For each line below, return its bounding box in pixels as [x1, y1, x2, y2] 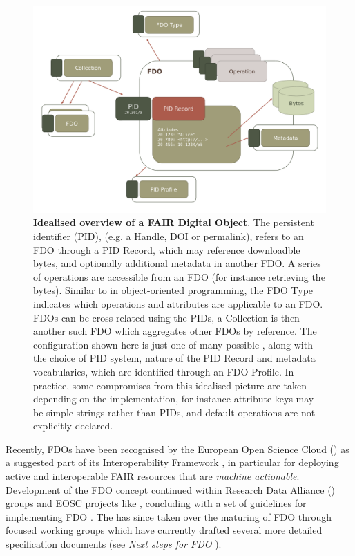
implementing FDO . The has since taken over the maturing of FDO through [6, 509, 332, 523]
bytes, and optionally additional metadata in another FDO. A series [33, 256, 321, 270]
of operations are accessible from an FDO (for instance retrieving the [33, 269, 325, 284]
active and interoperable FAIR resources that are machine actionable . [6, 469, 300, 483]
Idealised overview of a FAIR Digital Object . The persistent [33, 215, 314, 230]
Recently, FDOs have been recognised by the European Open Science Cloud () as [6, 441, 349, 456]
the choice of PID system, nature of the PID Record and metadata [33, 351, 316, 365]
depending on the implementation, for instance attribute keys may [33, 391, 314, 406]
